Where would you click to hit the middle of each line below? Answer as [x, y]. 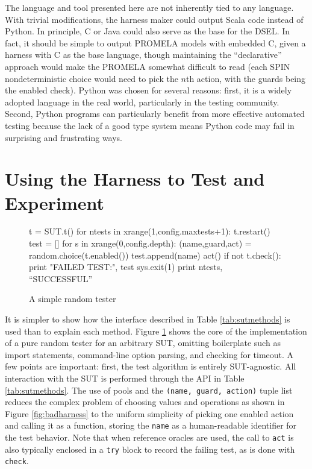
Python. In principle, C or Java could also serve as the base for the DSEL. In [148, 31]
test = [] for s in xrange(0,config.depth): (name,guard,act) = [140, 243]
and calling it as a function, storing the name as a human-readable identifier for [151, 425]
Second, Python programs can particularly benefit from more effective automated [155, 114]
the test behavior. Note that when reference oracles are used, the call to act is [149, 437]
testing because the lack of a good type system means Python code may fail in [150, 125]
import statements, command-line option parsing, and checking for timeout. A [149, 354]
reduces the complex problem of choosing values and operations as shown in [145, 402]
